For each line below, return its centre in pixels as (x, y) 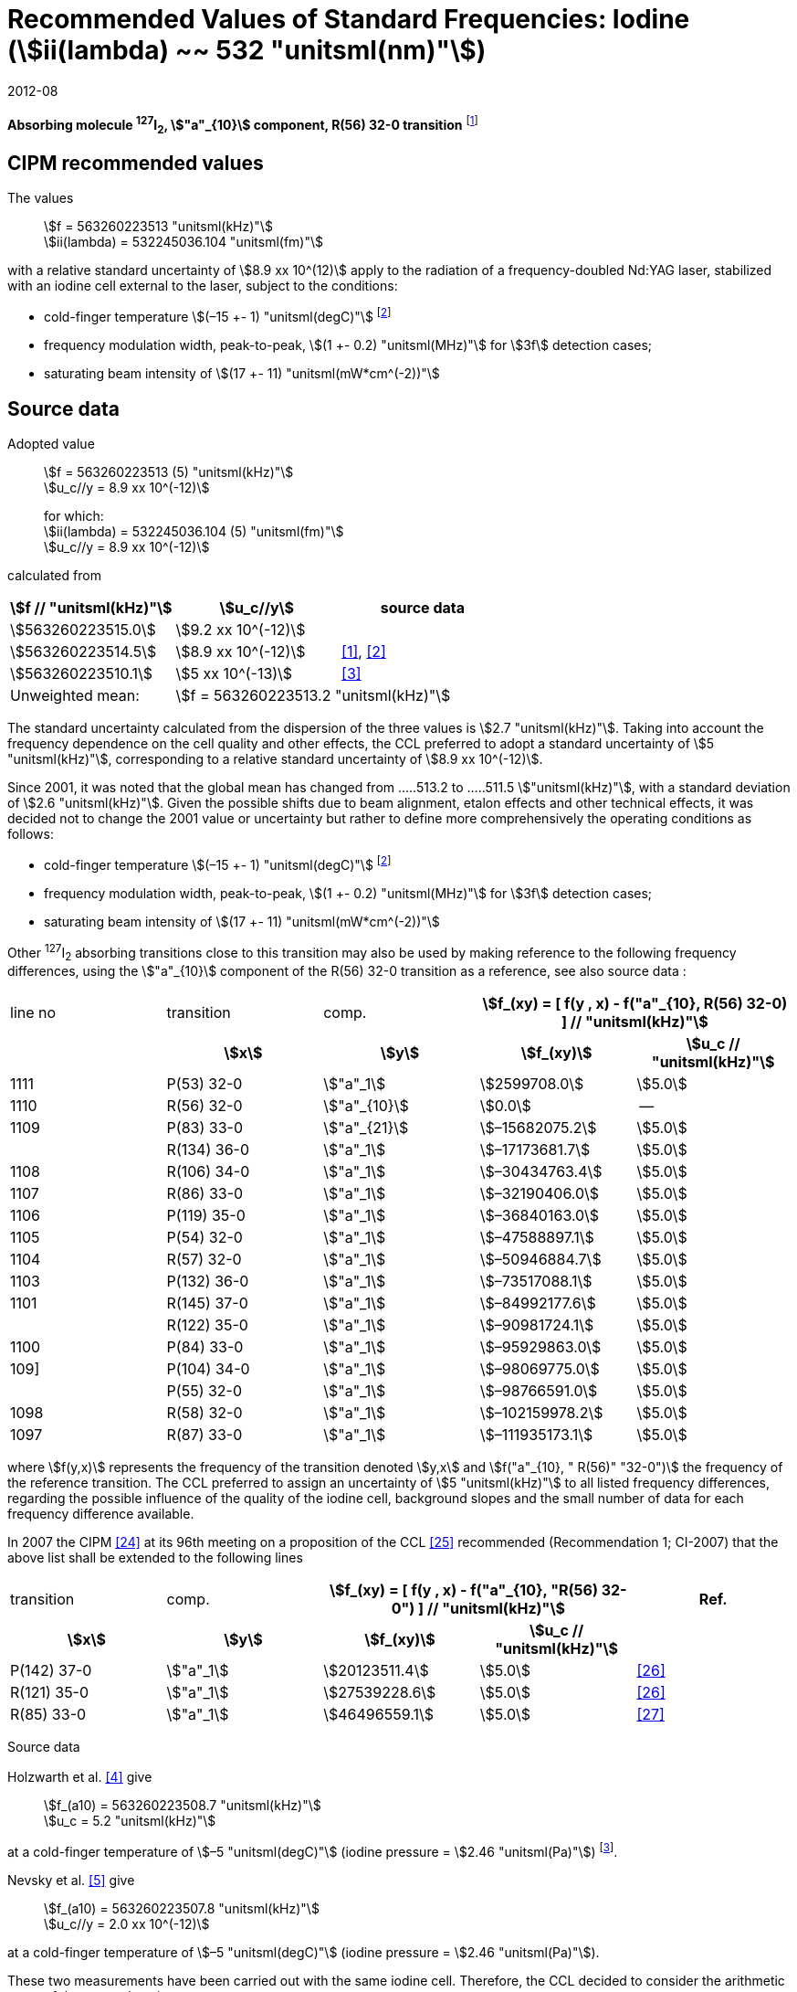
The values (41, 198)
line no (33, 1013)
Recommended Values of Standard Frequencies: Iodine (349, 19)
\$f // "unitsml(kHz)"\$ (91, 607)
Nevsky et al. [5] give (71, 1881)
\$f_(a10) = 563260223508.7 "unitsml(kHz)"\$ (183, 1806)
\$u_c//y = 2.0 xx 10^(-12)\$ (127, 1924)
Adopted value (51, 443)
